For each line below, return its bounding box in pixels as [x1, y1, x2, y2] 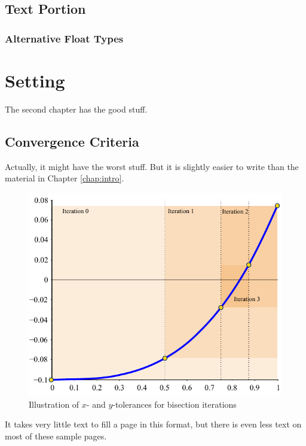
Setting [5, 68, 65, 92]
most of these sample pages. [5, 429, 107, 442]
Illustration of [29, 398, 79, 410]
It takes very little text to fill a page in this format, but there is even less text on [5, 418, 302, 430]
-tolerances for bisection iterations [112, 398, 237, 410]
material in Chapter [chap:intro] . [5, 172, 124, 184]
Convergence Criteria [5, 132, 139, 150]
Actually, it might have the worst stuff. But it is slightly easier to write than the [5, 160, 299, 172]
